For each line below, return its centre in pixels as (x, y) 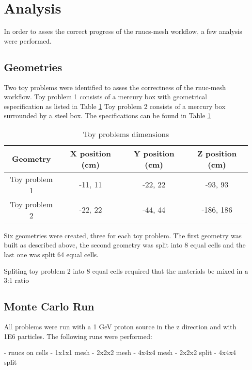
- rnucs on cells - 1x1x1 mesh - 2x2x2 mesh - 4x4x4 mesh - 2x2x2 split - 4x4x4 (120, 352)
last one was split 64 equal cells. (51, 254)
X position (90, 153)
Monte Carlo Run (49, 306)
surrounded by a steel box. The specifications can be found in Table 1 (108, 116)
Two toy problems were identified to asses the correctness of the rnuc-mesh (115, 87)
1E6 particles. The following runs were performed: (78, 336)
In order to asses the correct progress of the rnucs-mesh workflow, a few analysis (123, 31)
